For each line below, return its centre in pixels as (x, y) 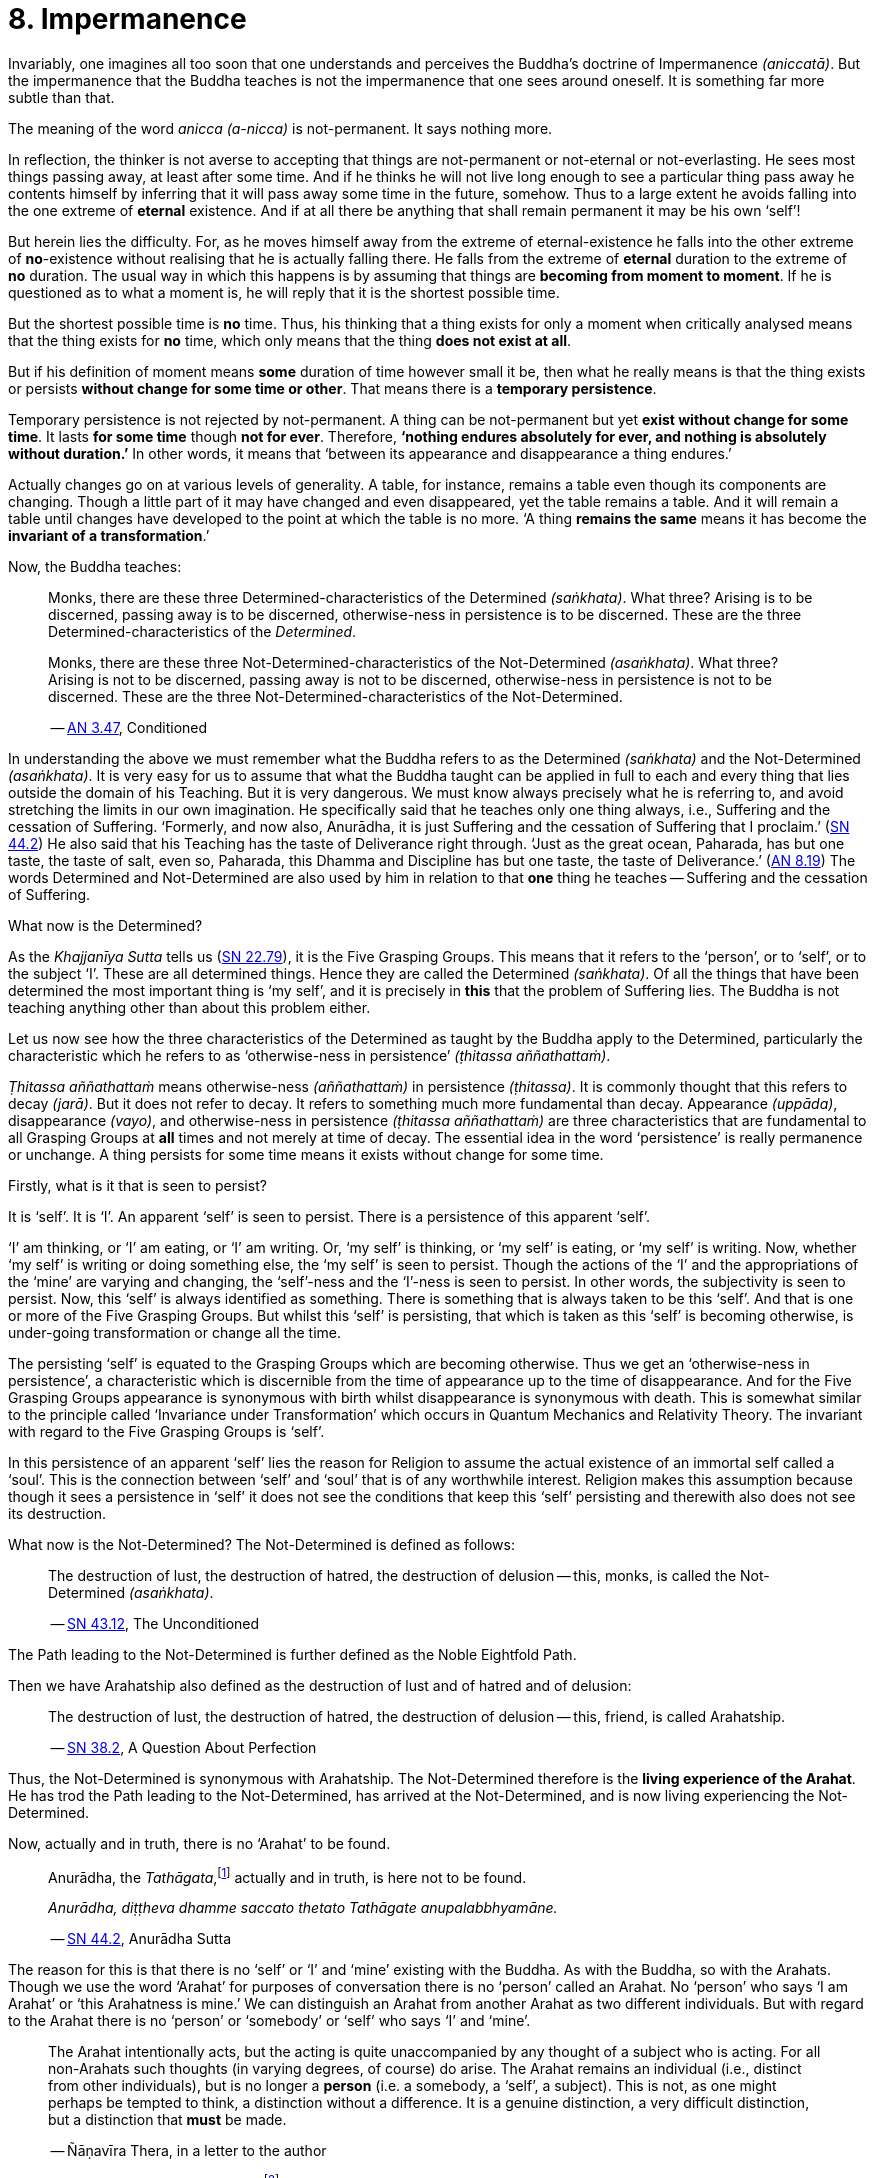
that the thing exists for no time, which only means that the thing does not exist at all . (290, 340)
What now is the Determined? (105, 925)
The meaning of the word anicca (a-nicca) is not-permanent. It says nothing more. (280, 128)
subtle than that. (61, 97)
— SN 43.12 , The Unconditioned (155, 1623)
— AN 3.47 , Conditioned (129, 727)
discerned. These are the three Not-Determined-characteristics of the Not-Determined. (335, 696)
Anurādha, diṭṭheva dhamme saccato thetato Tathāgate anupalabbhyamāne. (303, 1908)
